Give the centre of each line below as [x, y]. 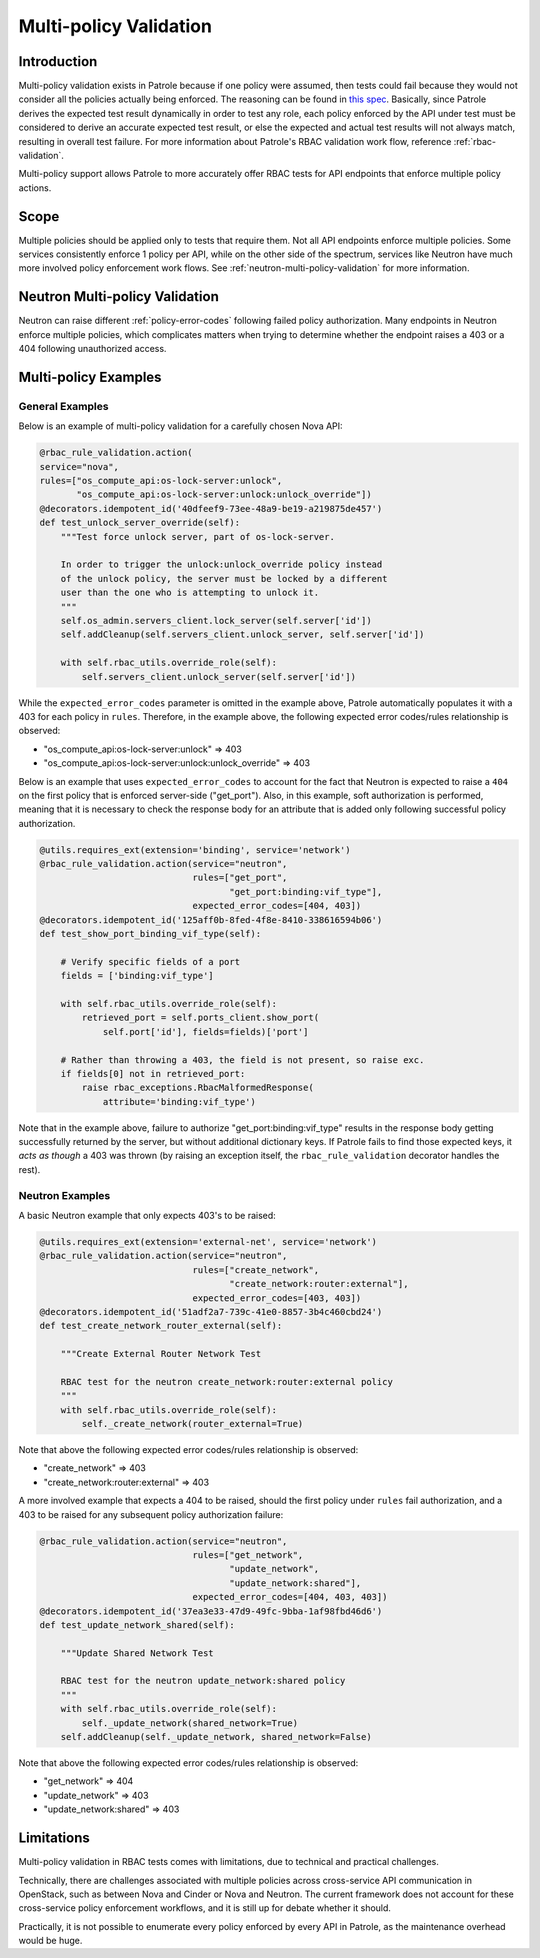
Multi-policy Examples [90, 376]
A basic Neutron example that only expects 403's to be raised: [147, 1215]
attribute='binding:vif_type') [179, 1101]
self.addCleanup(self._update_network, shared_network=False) [216, 1737]
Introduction [58, 61]
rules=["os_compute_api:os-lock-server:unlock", [161, 481]
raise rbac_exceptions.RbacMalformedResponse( [197, 1088]
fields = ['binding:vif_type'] [137, 976]
